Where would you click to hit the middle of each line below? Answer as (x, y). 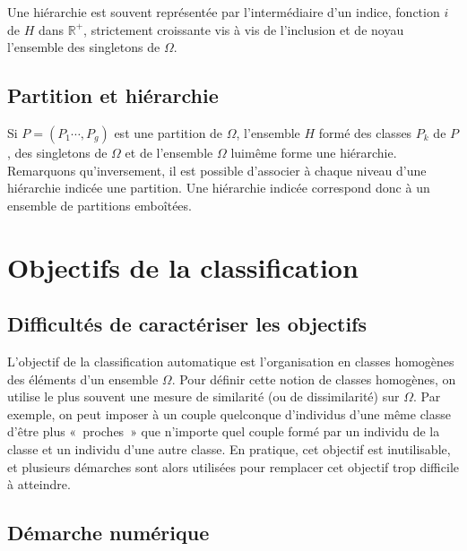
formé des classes (365, 132)
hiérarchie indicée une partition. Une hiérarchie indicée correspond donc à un (219, 188)
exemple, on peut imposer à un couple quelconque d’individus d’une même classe (229, 413)
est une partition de (169, 132)
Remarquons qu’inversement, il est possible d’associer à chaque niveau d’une (217, 170)
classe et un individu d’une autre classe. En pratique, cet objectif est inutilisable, (229, 448)
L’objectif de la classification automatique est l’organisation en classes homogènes (231, 361)
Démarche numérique (108, 533)
